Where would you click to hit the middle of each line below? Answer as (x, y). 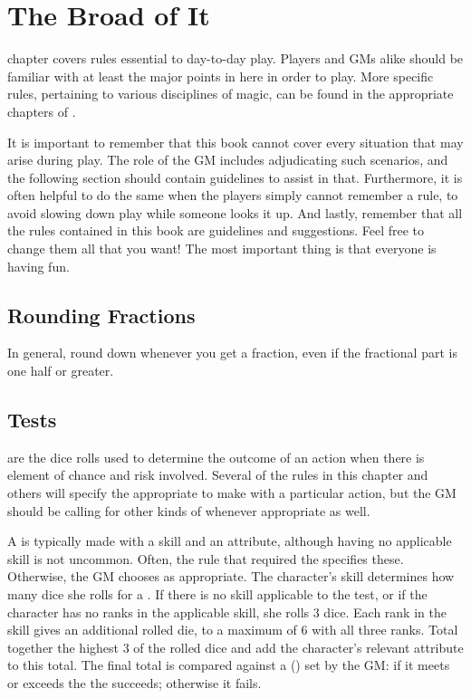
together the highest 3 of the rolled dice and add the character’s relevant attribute (235, 647)
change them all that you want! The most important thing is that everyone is (222, 249)
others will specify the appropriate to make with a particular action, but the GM (232, 493)
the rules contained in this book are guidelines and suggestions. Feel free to (216, 230)
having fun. (38, 266)
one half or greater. (61, 371)
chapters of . (42, 111)
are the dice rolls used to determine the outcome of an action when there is (216, 457)
